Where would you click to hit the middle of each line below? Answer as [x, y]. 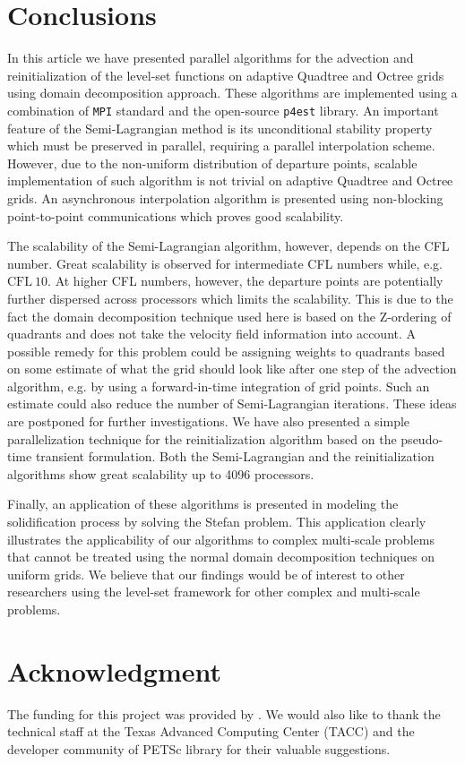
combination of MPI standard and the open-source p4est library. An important [223, 110]
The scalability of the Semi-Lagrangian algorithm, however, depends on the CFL [228, 246]
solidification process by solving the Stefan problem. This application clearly [217, 522]
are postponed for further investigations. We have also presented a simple [209, 421]
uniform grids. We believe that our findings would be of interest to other [206, 574]
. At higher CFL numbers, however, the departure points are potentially [245, 281]
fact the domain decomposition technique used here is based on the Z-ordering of [229, 316]
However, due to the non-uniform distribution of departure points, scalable [212, 163]
